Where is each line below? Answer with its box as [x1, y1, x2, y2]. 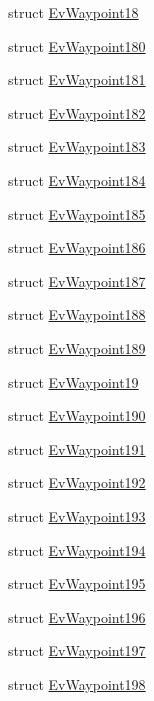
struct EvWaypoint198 [8, 673, 146, 694]
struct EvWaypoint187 [8, 270, 146, 291]
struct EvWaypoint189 [8, 337, 146, 358]
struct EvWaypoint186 [8, 237, 146, 258]
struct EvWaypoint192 [8, 472, 146, 493]
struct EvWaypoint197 [8, 640, 146, 661]
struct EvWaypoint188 [8, 304, 146, 325]
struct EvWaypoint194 [8, 539, 146, 560]
